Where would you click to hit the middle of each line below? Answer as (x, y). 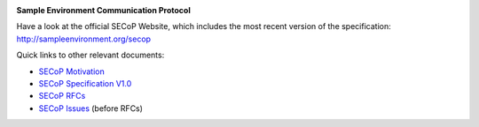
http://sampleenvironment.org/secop (83, 39)
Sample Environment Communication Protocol (103, 10)
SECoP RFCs (62, 96)
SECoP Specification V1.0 (85, 83)
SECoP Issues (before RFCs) (91, 108)
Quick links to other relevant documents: (90, 55)
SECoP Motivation (72, 71)
